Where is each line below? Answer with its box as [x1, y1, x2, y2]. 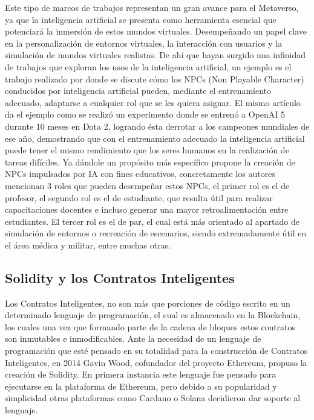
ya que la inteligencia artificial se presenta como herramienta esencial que [5, 13, 276, 25]
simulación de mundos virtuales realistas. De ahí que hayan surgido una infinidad [5, 48, 306, 61]
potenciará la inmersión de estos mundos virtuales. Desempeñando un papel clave [5, 25, 307, 38]
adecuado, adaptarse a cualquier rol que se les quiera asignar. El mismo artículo [5, 96, 301, 108]
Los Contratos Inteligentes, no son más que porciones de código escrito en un [5, 296, 290, 309]
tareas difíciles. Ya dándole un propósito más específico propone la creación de [5, 155, 295, 168]
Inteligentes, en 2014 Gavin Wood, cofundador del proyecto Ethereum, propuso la [5, 356, 307, 368]
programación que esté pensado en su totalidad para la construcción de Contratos [5, 344, 308, 357]
